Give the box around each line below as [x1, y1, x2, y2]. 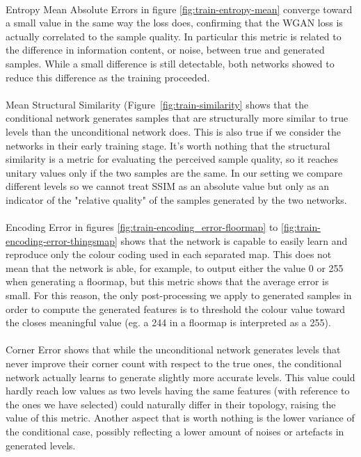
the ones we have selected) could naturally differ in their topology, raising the [6, 396, 336, 411]
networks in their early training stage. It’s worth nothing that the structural [6, 138, 330, 152]
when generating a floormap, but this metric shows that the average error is [6, 274, 329, 289]
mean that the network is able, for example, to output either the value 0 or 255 [6, 260, 344, 275]
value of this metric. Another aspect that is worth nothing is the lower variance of [6, 410, 355, 425]
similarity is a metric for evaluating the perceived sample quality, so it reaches [6, 152, 339, 166]
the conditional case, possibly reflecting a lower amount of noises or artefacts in [6, 424, 344, 438]
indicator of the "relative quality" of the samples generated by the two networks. [6, 192, 347, 207]
